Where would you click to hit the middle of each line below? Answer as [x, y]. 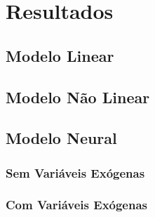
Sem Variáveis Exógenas [75, 172]
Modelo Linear [60, 55]
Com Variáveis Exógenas [77, 205]
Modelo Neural [61, 138]
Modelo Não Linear [78, 97]
